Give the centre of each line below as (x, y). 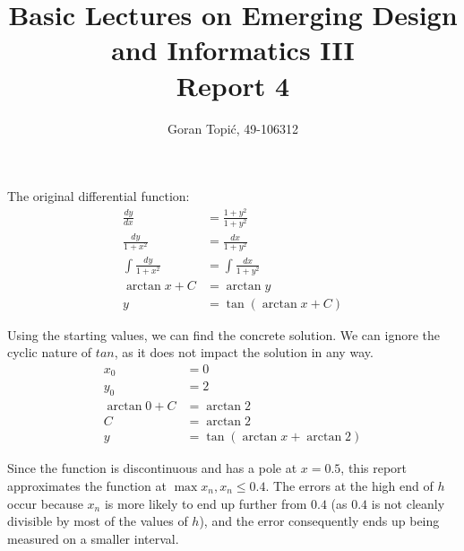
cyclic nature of (50, 352)
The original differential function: (99, 196)
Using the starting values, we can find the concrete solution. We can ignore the (224, 334)
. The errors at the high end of (349, 485)
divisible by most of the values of (98, 521)
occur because (45, 503)
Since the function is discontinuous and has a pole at (152, 468)
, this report (374, 468)
